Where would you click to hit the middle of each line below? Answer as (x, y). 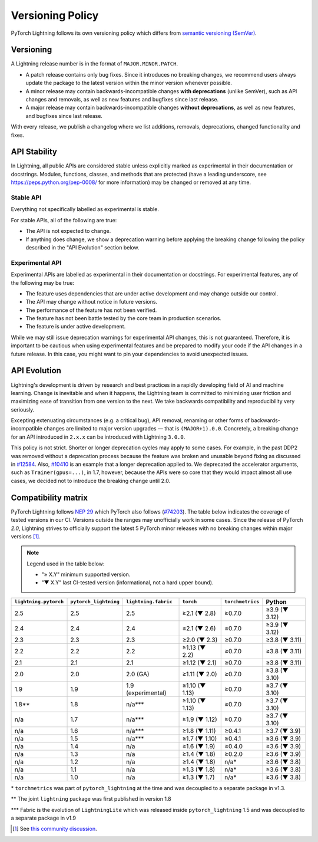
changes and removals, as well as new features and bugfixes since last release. (122, 100)
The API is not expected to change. (68, 231)
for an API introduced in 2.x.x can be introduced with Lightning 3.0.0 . (98, 437)
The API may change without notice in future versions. (92, 302)
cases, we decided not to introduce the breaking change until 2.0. (91, 481)
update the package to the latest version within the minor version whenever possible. (129, 83)
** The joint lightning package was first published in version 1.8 (91, 799)
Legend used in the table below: (66, 564)
